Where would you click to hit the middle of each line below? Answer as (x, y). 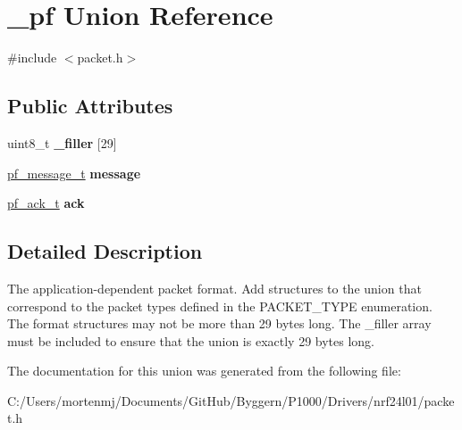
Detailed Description (105, 251)
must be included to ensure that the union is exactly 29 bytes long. (191, 340)
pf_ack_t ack (46, 203)
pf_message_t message (74, 173)
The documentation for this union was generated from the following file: (204, 371)
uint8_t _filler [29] (62, 142)
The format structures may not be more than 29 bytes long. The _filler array (219, 323)
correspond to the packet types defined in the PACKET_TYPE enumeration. (220, 306)
